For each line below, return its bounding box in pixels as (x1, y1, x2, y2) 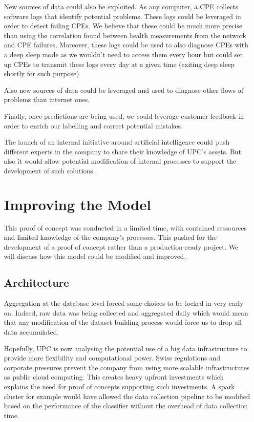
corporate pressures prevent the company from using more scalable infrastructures (4, 362, 250, 372)
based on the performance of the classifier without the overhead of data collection (4, 401, 248, 411)
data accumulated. (4, 326, 59, 337)
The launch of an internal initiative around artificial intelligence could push (4, 137, 230, 147)
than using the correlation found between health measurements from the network (4, 30, 247, 40)
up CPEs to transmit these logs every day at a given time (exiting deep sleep (4, 59, 235, 69)
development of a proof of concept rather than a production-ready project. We (4, 241, 238, 252)
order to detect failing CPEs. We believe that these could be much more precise (4, 21, 243, 31)
